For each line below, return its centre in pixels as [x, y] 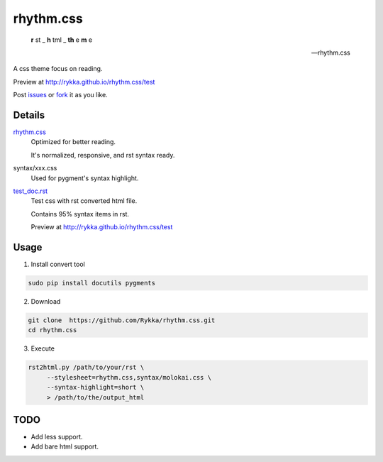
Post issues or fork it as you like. [60, 95]
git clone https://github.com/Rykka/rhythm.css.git [122, 320]
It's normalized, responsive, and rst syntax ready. [103, 155]
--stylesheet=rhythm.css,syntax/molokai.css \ [129, 377]
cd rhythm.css [52, 330]
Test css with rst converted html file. [84, 201]
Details [29, 115]
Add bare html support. [65, 446]
